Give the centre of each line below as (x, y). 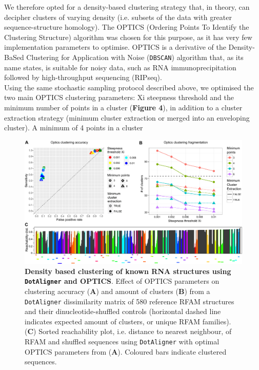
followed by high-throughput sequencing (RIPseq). (83, 77)
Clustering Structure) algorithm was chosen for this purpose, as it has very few (128, 37)
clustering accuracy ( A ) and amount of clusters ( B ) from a (117, 291)
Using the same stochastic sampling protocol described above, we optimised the (129, 87)
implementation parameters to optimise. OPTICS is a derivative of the (115, 47)
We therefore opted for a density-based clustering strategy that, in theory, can (127, 7)
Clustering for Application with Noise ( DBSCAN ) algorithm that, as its (135, 57)
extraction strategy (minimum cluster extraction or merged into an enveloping (127, 117)
